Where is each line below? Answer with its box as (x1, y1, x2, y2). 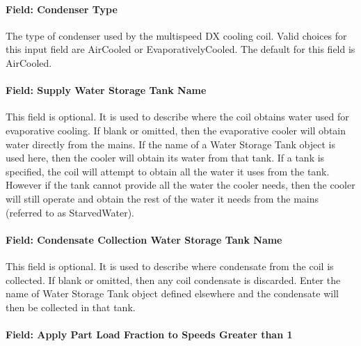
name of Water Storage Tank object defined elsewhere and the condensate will (6, 286, 339, 301)
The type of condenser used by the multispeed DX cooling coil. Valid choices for (6, 28, 347, 42)
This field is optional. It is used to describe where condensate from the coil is (6, 258, 334, 273)
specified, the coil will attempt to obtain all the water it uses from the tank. (6, 164, 330, 178)
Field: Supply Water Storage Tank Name (6, 83, 207, 97)
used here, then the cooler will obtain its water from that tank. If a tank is (6, 150, 325, 165)
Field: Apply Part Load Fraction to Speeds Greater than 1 (6, 327, 293, 341)
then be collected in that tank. (6, 299, 136, 314)
